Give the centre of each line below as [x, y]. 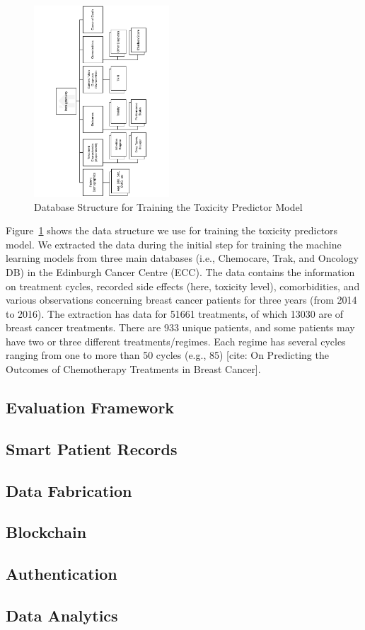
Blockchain [46, 532]
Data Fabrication [69, 490]
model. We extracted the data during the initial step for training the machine [174, 244]
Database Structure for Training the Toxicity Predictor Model [168, 206]
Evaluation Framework [90, 407]
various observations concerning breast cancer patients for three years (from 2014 [181, 300]
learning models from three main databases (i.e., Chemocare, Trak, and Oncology [182, 258]
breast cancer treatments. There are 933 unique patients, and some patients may [180, 327]
